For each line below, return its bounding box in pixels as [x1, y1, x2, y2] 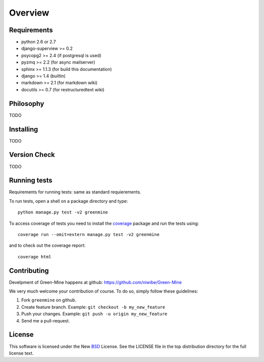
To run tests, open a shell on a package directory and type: [9, 198, 128, 204]
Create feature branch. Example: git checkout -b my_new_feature [21, 304, 166, 310]
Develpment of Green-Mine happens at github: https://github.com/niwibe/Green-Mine [9, 279, 182, 285]
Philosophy [9, 99, 44, 107]
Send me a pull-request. [21, 318, 70, 323]
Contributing [9, 266, 49, 275]
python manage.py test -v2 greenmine [18, 210, 109, 215]
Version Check [9, 150, 55, 159]
